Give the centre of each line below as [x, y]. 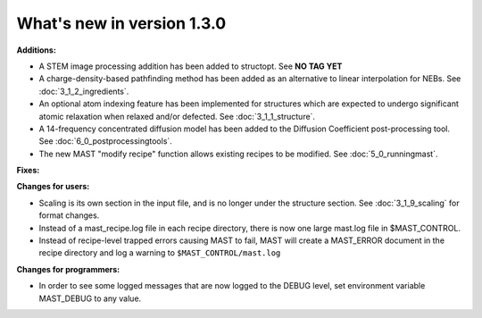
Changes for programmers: [68, 269]
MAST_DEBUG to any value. [90, 298]
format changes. [69, 215]
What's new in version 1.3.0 [121, 23]
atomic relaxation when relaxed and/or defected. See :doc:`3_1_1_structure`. [177, 116]
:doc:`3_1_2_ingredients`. [84, 91]
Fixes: [28, 171]
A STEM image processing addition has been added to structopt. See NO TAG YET [191, 66]
